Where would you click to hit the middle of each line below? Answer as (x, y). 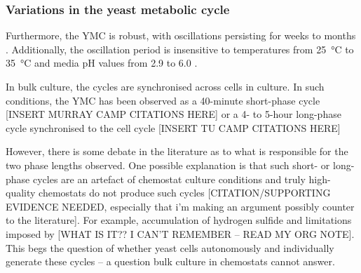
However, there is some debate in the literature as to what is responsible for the (177, 151)
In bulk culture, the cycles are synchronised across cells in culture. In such (165, 86)
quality (21, 193)
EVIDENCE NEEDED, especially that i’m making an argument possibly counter (180, 206)
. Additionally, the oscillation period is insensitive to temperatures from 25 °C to (180, 49)
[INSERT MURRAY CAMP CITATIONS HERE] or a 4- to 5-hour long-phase (173, 114)
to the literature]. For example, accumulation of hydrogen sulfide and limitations (179, 220)
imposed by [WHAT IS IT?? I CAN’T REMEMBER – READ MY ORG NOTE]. (180, 233)
